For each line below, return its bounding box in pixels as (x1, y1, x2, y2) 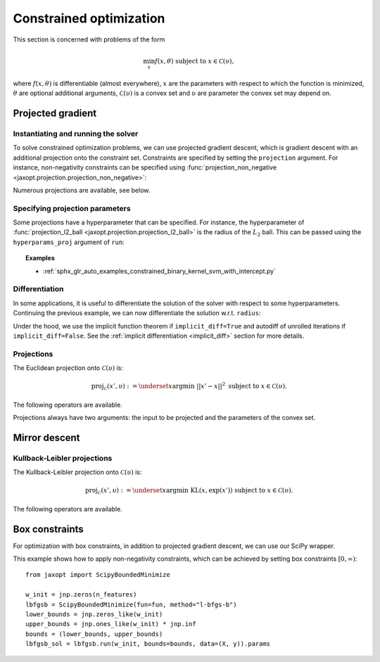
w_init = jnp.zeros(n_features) (25, 591, 137, 599)
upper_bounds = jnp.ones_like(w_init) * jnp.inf (25, 620, 196, 628)
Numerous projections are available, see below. (13, 186, 151, 194)
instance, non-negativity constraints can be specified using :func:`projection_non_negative (13, 163, 277, 172)
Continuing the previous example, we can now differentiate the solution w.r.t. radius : (13, 309, 261, 317)
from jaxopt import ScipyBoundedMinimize (25, 571, 170, 579)
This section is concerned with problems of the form (13, 35, 165, 44)
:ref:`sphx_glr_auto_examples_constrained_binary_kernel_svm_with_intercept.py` (43, 267, 276, 275)
